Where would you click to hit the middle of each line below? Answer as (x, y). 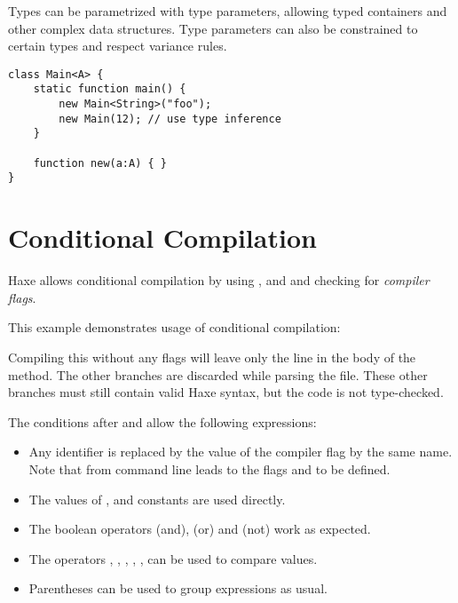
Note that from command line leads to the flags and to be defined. (209, 468)
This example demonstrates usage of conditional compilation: (174, 327)
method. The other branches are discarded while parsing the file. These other (218, 374)
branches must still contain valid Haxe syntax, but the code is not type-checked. (226, 392)
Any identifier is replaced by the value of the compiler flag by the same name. (241, 452)
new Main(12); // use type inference (170, 119)
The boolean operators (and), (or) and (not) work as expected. (200, 529)
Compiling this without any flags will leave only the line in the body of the (212, 357)
